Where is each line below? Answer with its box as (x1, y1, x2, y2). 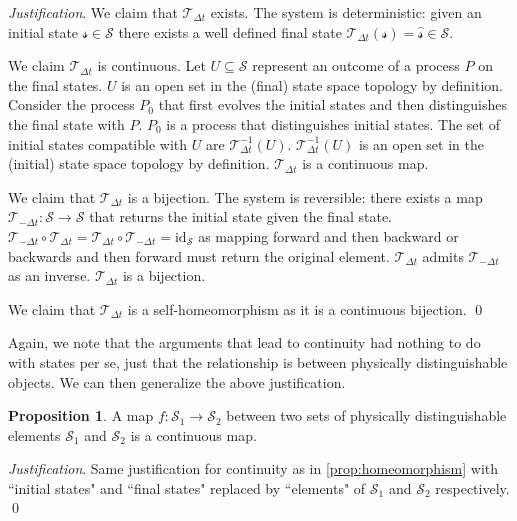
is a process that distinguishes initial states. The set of (166, 113, 500, 134)
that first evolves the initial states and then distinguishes (158, 94, 507, 115)
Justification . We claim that (8, 2, 178, 22)
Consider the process (8, 94, 135, 115)
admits (422, 245, 464, 266)
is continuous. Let (97, 55, 206, 76)
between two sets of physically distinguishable (226, 405, 507, 426)
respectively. (435, 477, 510, 498)
